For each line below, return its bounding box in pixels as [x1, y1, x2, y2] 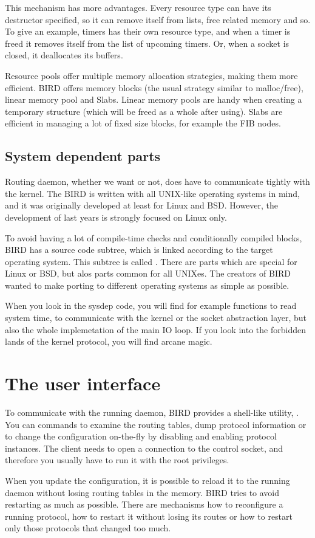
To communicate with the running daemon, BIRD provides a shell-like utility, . [5, 405, 299, 418]
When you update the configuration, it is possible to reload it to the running [5, 474, 290, 486]
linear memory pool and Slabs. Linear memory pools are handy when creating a [5, 93, 302, 106]
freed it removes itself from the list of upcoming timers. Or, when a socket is [5, 36, 290, 49]
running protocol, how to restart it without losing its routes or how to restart [5, 509, 293, 522]
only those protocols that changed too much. [5, 522, 171, 534]
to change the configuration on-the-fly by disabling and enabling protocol [5, 430, 277, 443]
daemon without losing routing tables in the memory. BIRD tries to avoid [5, 486, 280, 498]
